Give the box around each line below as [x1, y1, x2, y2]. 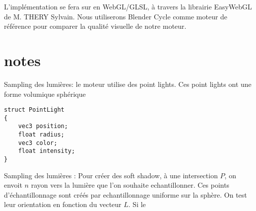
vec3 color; [18, 139, 58, 146]
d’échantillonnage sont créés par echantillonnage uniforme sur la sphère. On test [4, 189, 247, 200]
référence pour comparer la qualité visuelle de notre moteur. [4, 21, 187, 31]
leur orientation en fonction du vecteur [4, 199, 122, 210]
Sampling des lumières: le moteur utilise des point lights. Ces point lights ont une [4, 78, 252, 89]
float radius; [18, 131, 64, 139]
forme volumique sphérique [4, 88, 86, 99]
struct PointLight [4, 106, 64, 114]
